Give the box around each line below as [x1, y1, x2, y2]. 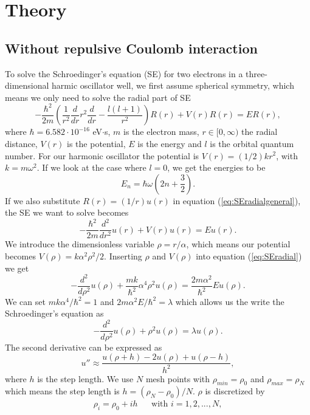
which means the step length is [5, 385, 120, 397]
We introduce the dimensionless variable [5, 238, 154, 250]
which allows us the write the [175, 295, 284, 307]
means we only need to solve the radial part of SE [5, 91, 191, 103]
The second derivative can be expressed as [5, 340, 162, 353]
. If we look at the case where [36, 161, 146, 174]
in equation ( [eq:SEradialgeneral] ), [173, 194, 301, 207]
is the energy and [137, 137, 202, 149]
